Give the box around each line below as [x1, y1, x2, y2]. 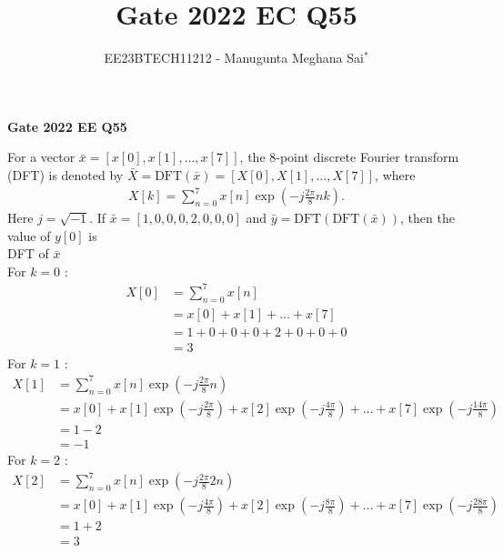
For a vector [7, 147, 75, 166]
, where [375, 165, 416, 184]
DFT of [7, 244, 49, 263]
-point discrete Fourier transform [276, 147, 459, 166]
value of [7, 226, 51, 245]
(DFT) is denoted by [7, 165, 124, 184]
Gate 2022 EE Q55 [7, 116, 127, 136]
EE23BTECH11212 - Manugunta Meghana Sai [104, 48, 364, 67]
